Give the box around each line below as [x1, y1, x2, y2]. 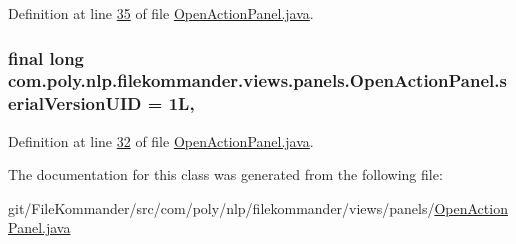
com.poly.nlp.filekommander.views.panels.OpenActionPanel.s [8, 68, 507, 93]
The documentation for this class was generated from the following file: [8, 164, 443, 185]
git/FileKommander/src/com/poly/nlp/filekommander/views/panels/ [8, 197, 435, 218]
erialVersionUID [8, 91, 142, 116]
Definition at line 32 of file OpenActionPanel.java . [8, 130, 314, 151]
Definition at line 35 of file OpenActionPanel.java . [8, 3, 314, 23]
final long [8, 45, 85, 70]
